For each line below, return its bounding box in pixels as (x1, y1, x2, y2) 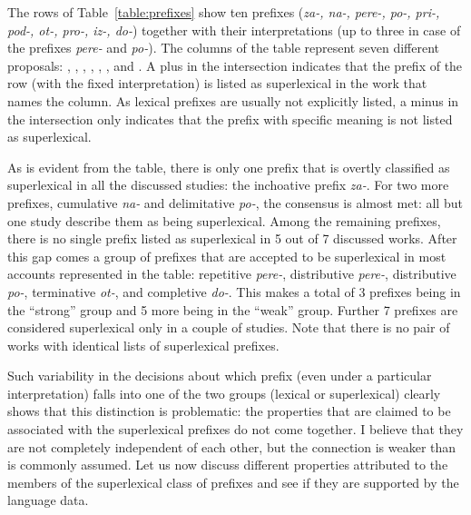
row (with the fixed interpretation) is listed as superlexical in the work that (7, 74, 427, 93)
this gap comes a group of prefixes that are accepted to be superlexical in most (7, 246, 446, 265)
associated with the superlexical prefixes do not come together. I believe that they (7, 420, 464, 439)
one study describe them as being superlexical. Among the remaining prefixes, (7, 211, 441, 230)
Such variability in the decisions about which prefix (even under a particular (7, 366, 432, 385)
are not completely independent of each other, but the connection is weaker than (7, 437, 456, 456)
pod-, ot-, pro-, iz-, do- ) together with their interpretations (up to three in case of (7, 20, 461, 39)
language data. (7, 490, 89, 510)
